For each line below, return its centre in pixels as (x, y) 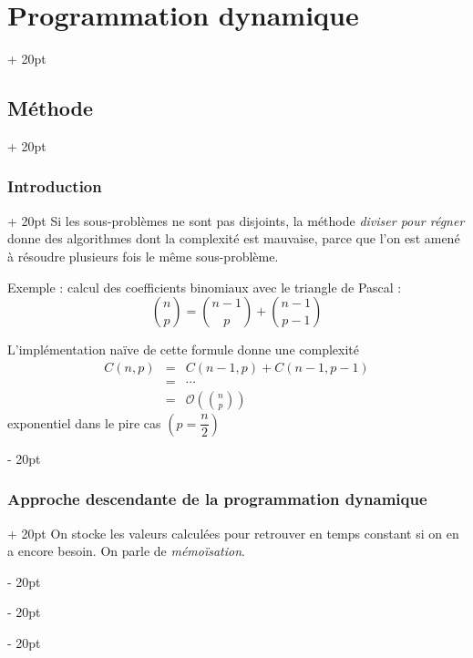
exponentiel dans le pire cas (84, 422)
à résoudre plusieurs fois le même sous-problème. (143, 256)
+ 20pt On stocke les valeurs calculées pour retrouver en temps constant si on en (233, 533)
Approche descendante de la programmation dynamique (217, 499)
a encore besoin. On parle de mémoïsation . (126, 551)
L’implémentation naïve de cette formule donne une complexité (183, 350)
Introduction (55, 186)
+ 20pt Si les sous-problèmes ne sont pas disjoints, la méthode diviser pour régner (236, 220)
